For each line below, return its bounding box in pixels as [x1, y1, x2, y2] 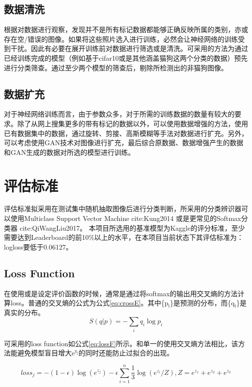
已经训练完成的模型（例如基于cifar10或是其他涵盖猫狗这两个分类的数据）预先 [4, 52, 248, 63]
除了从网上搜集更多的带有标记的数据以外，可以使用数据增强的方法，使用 [17, 118, 248, 128]
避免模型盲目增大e [17, 348, 75, 358]
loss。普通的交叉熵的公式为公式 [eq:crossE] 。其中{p [10, 298, 169, 308]
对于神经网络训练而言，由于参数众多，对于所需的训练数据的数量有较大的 [4, 109, 235, 119]
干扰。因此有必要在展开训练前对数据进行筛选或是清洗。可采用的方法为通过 [10, 43, 248, 53]
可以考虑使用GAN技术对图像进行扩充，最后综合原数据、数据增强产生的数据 [4, 137, 243, 148]
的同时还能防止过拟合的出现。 [79, 348, 174, 358]
